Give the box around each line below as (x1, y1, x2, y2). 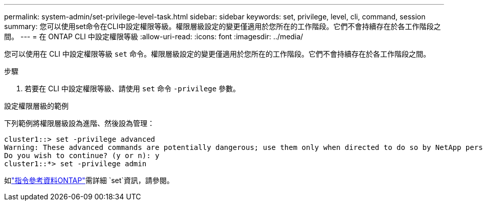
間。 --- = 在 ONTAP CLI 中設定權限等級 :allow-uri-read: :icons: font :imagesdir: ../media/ (4, 32, 303, 41)
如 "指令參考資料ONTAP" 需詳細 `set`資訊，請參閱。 (4, 176, 174, 185)
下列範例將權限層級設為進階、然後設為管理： (4, 119, 155, 127)
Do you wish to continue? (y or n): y (4, 151, 160, 160)
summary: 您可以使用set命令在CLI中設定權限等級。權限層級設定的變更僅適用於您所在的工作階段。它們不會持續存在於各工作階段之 (4, 22, 441, 31)
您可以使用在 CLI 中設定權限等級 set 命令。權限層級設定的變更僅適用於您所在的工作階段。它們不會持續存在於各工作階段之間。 (4, 49, 430, 58)
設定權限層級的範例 (4, 101, 69, 110)
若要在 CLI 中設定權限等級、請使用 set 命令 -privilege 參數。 (25, 84, 240, 93)
